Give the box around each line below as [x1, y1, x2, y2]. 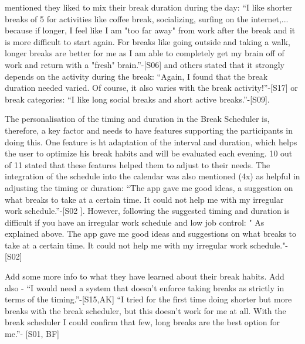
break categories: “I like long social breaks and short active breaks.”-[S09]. [5, 93, 270, 105]
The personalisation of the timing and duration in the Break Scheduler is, [5, 113, 270, 125]
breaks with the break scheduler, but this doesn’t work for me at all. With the [5, 304, 286, 316]
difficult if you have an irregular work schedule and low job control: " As [5, 216, 265, 228]
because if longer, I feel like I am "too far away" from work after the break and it [5, 24, 296, 36]
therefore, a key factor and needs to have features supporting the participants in [5, 124, 293, 136]
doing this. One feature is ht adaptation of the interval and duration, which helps [5, 135, 297, 148]
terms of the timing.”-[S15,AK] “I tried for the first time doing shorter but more [5, 293, 292, 305]
